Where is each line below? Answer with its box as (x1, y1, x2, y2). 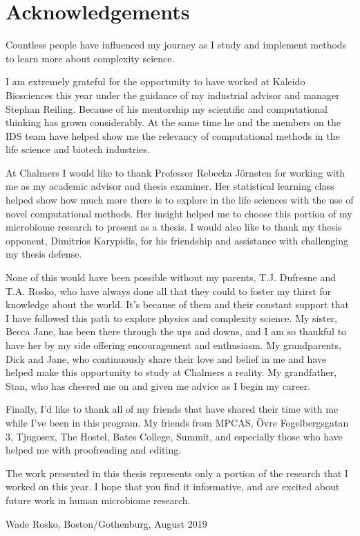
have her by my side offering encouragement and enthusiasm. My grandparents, (6, 338, 341, 352)
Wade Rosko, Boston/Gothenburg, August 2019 (6, 516, 207, 530)
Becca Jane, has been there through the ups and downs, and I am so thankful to (6, 324, 347, 339)
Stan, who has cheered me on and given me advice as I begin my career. (6, 378, 311, 393)
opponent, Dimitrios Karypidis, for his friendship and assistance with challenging (6, 233, 349, 247)
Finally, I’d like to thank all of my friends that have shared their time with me (6, 402, 339, 416)
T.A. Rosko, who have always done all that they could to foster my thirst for (6, 283, 332, 298)
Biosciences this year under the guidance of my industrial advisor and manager (6, 87, 340, 102)
